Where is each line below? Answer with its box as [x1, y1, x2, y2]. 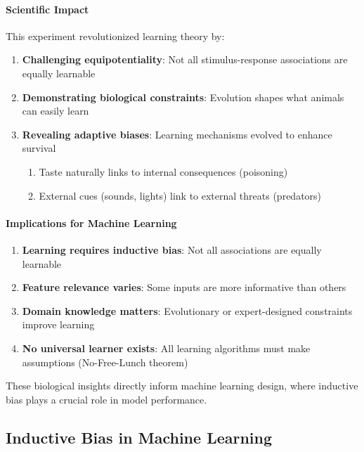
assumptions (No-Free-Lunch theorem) [22, 354, 188, 369]
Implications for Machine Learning [6, 215, 177, 230]
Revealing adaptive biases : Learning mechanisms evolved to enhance [22, 127, 332, 141]
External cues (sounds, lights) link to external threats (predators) [39, 188, 322, 202]
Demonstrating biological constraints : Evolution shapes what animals [22, 89, 344, 104]
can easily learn [22, 103, 89, 118]
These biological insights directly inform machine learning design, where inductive [6, 378, 358, 393]
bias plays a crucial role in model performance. [6, 392, 207, 406]
